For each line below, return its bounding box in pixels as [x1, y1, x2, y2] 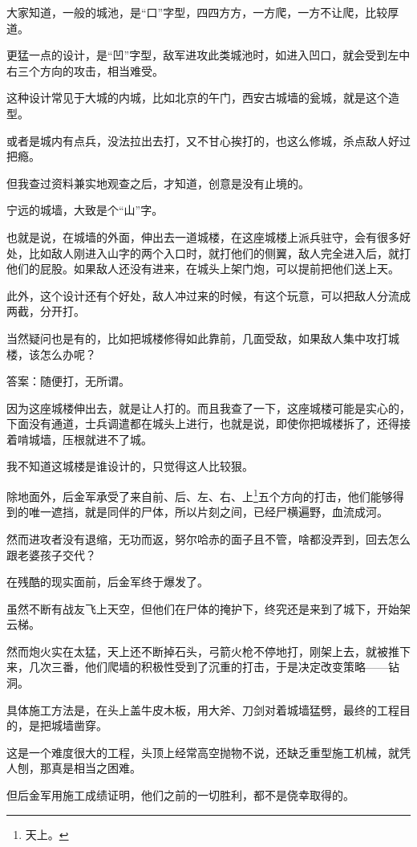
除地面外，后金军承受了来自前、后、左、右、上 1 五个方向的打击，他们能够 [6, 486, 393, 504]
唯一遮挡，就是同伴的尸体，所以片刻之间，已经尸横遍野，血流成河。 [28, 503, 388, 520]
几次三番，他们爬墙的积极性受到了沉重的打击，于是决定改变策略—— [28, 658, 388, 675]
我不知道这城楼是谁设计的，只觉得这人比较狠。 [6, 458, 253, 474]
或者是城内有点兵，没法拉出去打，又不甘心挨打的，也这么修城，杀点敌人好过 [6, 132, 411, 149]
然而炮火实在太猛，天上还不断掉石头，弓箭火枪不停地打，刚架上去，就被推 [6, 642, 399, 659]
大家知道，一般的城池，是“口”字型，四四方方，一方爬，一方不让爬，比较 [6, 4, 388, 20]
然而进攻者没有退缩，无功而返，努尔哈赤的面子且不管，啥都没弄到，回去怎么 [6, 530, 411, 547]
